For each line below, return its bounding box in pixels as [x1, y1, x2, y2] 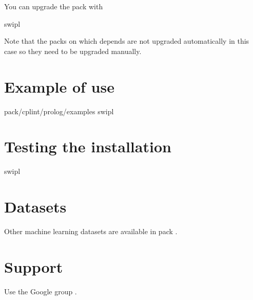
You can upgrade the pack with [4, 1, 103, 11]
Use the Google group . [4, 286, 77, 296]
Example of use [4, 76, 114, 97]
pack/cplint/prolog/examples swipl [4, 105, 114, 116]
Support [4, 256, 63, 277]
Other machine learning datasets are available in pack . [4, 225, 178, 236]
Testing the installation [4, 136, 171, 157]
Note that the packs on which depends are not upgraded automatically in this [4, 36, 249, 46]
